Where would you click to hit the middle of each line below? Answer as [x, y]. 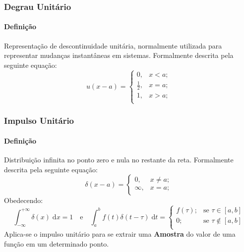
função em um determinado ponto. [57, 244]
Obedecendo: [24, 200]
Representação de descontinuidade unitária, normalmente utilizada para [113, 45]
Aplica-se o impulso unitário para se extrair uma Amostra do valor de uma [120, 234]
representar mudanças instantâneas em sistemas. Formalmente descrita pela [119, 55]
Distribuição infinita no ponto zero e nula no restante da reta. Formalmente [119, 160]
